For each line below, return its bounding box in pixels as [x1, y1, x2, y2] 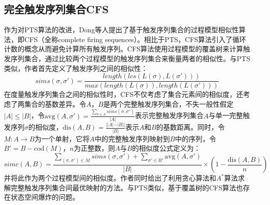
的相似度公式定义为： [132, 143, 201, 153]
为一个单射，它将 [34, 133, 90, 143]
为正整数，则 [73, 143, 115, 153]
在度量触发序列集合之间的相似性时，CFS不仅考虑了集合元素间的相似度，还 [4, 89, 244, 99]
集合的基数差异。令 [24, 98, 86, 109]
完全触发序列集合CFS [4, 1, 109, 17]
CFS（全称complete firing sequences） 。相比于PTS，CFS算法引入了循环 [24, 34, 247, 44]
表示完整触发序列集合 [135, 110, 203, 120]
